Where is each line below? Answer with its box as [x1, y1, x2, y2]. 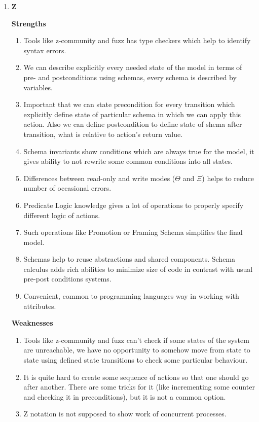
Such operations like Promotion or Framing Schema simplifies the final [23, 227, 243, 237]
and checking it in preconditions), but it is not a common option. [23, 391, 226, 402]
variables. [23, 82, 53, 92]
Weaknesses [11, 318, 53, 328]
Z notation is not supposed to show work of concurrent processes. [23, 408, 227, 419]
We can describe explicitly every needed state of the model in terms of [23, 62, 242, 73]
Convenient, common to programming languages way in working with [23, 291, 239, 301]
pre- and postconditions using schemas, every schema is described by [23, 72, 237, 82]
